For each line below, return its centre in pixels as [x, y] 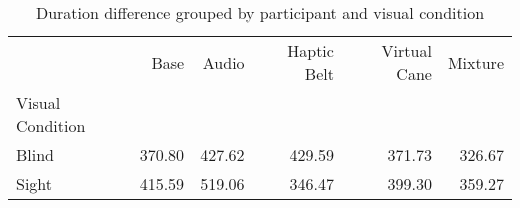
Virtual [406, 50]
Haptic [310, 50]
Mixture [475, 62]
